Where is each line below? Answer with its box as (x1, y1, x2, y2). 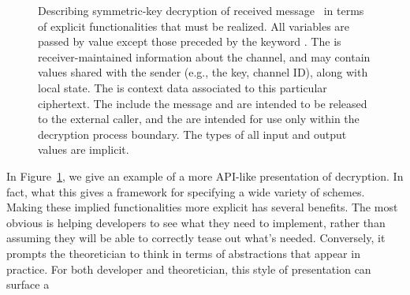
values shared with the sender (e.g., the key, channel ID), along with (38, 64, 368, 80)
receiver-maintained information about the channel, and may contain (38, 48, 371, 65)
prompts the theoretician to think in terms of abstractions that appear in (6, 245, 360, 261)
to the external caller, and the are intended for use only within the (38, 110, 360, 127)
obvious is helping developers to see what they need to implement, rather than (6, 214, 386, 230)
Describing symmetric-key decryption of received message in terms (38, 2, 364, 18)
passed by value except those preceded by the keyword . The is (38, 33, 341, 50)
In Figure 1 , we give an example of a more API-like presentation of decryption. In (6, 167, 404, 184)
